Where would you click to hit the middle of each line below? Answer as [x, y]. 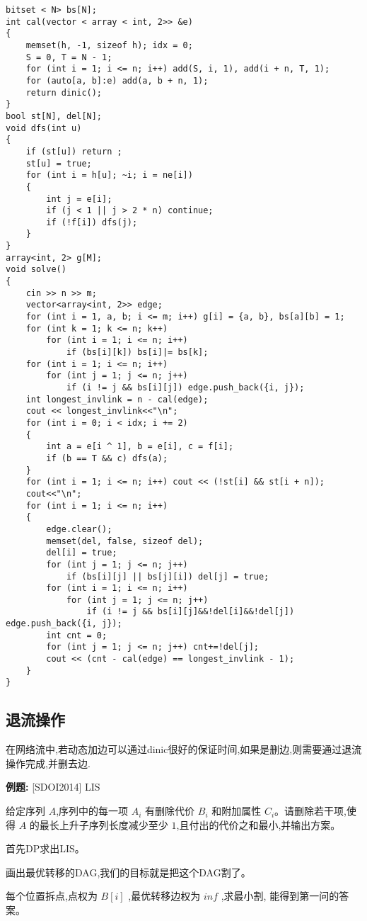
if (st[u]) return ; [74, 151]
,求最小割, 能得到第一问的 [280, 896]
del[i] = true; [82, 553]
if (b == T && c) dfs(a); [107, 458]
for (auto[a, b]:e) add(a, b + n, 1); [117, 80]
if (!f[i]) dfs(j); [92, 222]
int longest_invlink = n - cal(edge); [117, 399]
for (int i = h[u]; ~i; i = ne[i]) [109, 175]
